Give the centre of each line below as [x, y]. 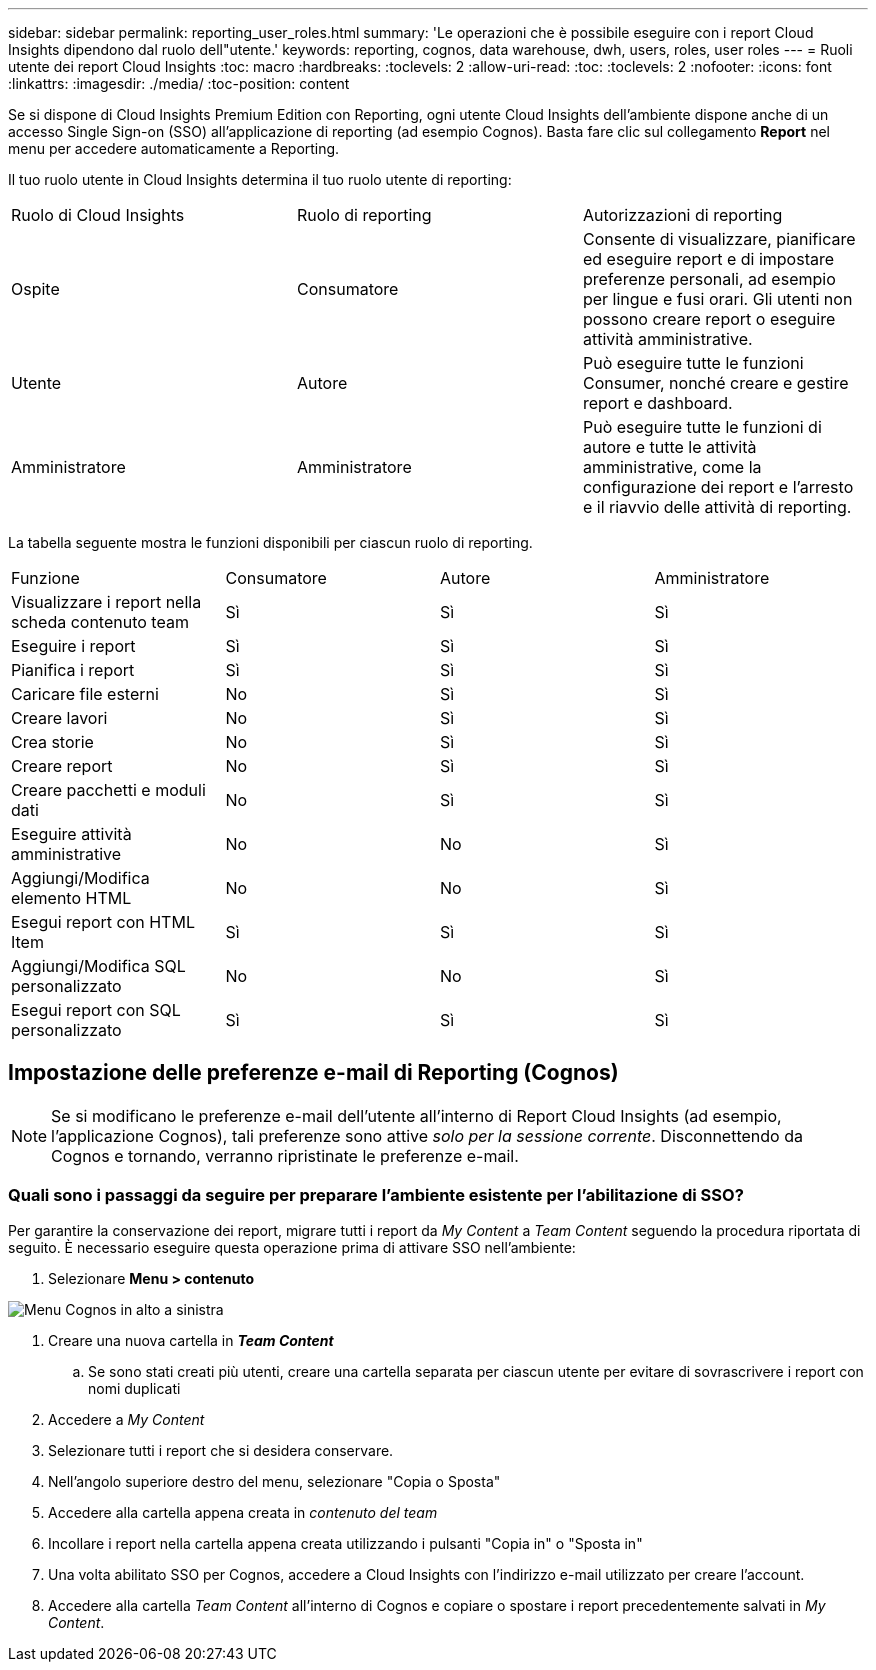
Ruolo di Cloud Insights [98, 215]
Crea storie [52, 742]
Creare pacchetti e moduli [108, 790]
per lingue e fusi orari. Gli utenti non [717, 299]
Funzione [45, 578]
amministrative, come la [672, 467]
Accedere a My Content [126, 1419]
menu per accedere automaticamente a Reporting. [174, 148]
